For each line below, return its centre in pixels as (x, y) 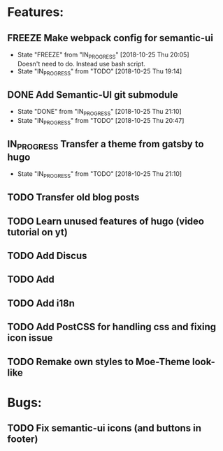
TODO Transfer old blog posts (73, 197)
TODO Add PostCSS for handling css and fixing (112, 327)
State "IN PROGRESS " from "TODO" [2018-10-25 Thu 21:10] (100, 175)
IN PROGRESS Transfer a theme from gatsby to (106, 145)
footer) (23, 439)
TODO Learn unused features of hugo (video (106, 221)
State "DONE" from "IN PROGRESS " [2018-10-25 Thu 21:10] (99, 112)
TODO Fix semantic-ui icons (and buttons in (104, 428)
